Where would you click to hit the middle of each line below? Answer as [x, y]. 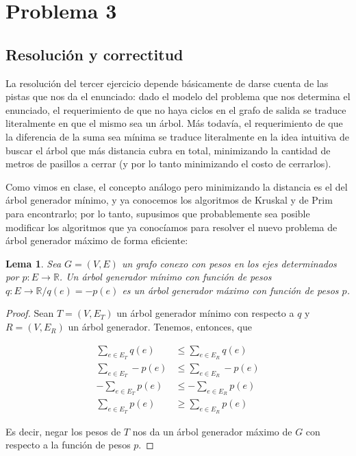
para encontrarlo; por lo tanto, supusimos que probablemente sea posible [158, 213]
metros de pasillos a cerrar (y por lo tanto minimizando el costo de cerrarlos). [168, 164]
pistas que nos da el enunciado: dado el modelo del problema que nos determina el [178, 96]
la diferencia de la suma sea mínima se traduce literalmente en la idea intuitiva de [177, 136]
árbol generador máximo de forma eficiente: [97, 240]
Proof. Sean [30, 313]
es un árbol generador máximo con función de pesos [230, 290]
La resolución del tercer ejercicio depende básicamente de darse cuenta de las [167, 83]
